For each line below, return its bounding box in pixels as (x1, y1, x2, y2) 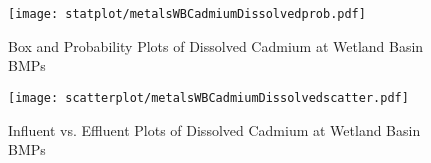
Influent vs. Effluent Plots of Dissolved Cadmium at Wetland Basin (8, 119, 421, 140)
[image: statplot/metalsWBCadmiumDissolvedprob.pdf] (8, 7, 366, 21)
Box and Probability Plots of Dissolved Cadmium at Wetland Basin (8, 35, 424, 56)
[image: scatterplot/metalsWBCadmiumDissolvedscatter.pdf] (8, 90, 409, 105)
